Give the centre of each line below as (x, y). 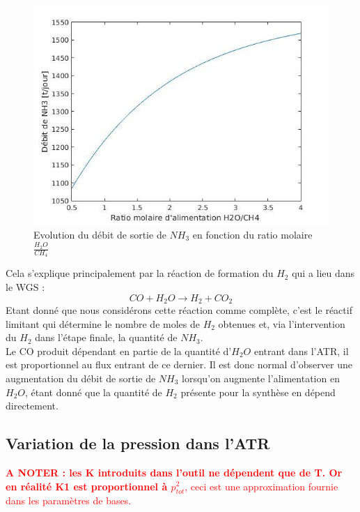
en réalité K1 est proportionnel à (87, 486)
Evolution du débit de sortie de (100, 234)
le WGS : (25, 286)
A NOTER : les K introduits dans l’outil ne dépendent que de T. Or (174, 472)
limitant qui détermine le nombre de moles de (103, 323)
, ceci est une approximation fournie (261, 486)
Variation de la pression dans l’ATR (138, 443)
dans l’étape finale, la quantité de (106, 337)
